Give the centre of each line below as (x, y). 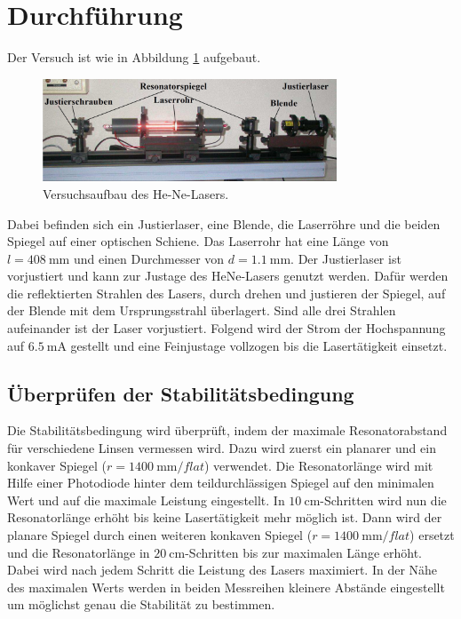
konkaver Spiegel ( (57, 465)
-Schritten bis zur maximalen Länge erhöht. (303, 552)
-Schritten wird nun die (383, 500)
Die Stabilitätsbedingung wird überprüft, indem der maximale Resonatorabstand (227, 430)
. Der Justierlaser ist (346, 258)
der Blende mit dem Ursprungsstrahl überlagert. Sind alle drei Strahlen (202, 310)
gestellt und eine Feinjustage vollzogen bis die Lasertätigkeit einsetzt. (259, 345)
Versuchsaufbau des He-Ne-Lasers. (136, 193)
